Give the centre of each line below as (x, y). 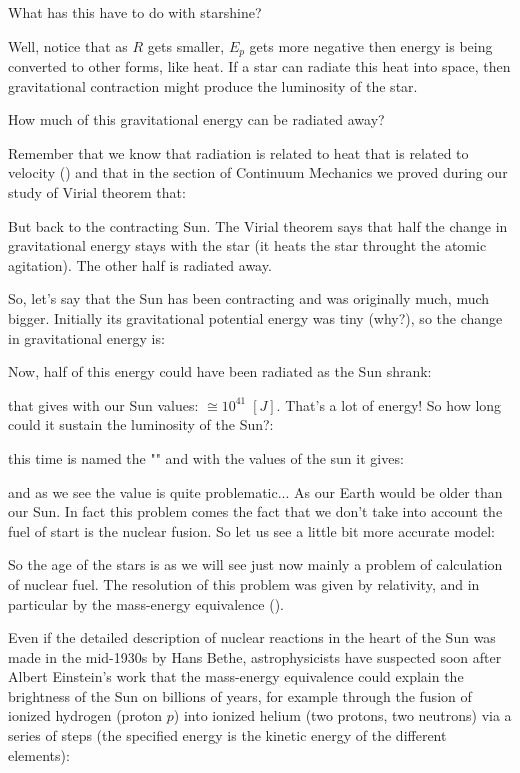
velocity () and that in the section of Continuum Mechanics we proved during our (258, 172)
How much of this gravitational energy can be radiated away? (196, 119)
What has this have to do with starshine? (135, 12)
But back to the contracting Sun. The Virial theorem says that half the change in (258, 225)
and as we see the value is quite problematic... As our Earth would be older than (255, 491)
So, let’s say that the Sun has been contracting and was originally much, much (249, 298)
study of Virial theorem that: (97, 192)
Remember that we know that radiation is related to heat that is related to (238, 152)
